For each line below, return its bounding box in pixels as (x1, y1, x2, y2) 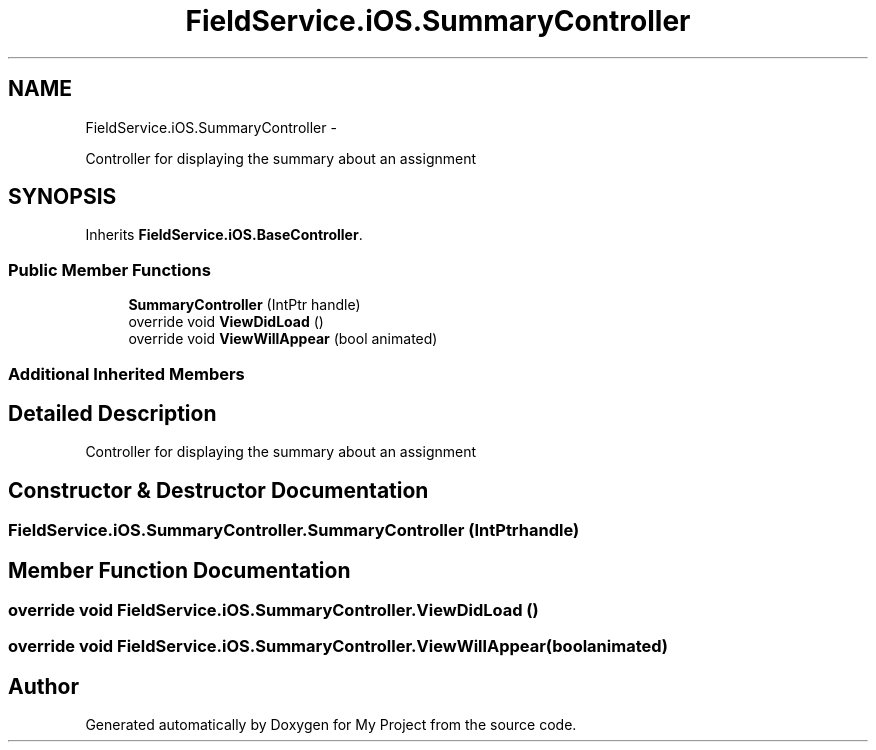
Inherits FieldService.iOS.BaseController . (85, 226, 363, 244)
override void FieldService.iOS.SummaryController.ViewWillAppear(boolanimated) (8, 636, 668, 657)
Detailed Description (8, 400, 217, 426)
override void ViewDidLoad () (128, 313, 324, 331)
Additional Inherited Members (8, 363, 245, 384)
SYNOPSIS (8, 184, 117, 210)
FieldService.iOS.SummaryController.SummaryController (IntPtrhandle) (8, 520, 580, 541)
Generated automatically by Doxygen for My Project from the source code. (85, 716, 577, 734)
